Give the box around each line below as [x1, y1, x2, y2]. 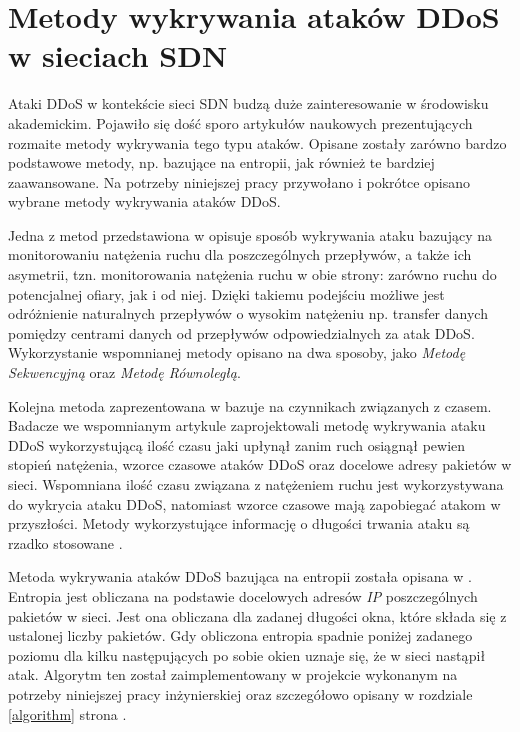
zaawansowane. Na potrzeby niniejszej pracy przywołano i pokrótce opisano [8, 171, 471, 192]
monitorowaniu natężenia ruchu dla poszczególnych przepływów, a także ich [8, 244, 472, 265]
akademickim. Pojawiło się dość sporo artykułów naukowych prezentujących [8, 112, 473, 133]
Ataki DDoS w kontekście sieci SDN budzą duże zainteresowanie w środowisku [8, 93, 489, 114]
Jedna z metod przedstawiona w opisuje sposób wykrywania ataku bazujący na [8, 224, 492, 245]
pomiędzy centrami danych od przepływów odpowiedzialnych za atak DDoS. [8, 322, 475, 343]
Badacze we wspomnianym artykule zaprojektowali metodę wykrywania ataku [8, 415, 486, 436]
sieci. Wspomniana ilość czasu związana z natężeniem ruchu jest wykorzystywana [8, 474, 504, 494]
